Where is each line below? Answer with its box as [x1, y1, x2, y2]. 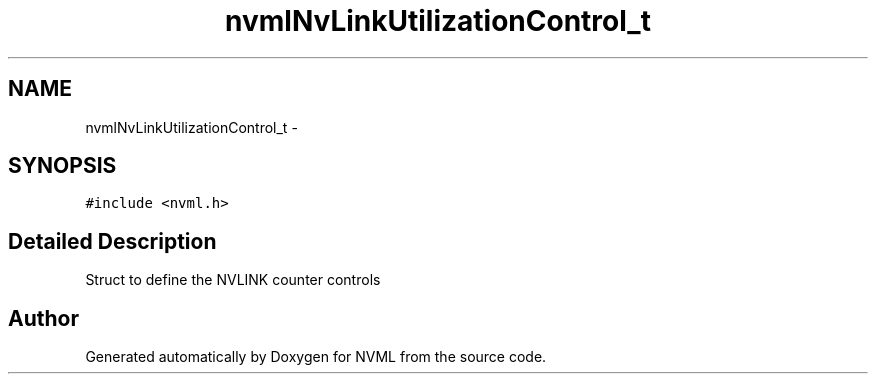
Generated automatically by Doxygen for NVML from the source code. [85, 348, 547, 366]
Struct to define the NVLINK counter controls [85, 271, 381, 289]
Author [8, 305, 79, 331]
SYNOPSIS [8, 153, 117, 179]
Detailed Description [8, 228, 217, 254]
